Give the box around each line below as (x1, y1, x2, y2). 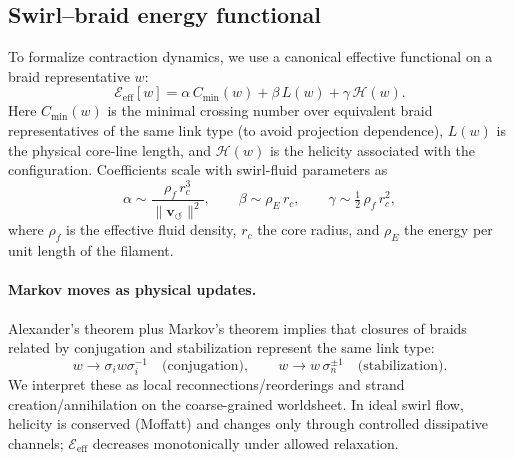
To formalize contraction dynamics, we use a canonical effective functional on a (8, 46, 493, 67)
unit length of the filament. (8, 240, 174, 261)
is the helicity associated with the (269, 139, 476, 160)
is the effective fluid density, (65, 219, 237, 240)
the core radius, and (257, 219, 380, 240)
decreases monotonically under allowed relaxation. (92, 432, 399, 453)
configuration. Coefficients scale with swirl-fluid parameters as (8, 159, 388, 180)
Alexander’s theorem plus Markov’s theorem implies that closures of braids (8, 317, 467, 338)
